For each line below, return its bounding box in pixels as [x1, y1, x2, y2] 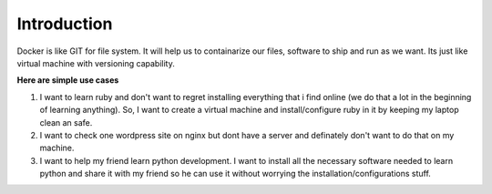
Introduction [16, 14, 113, 34]
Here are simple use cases [16, 75, 119, 86]
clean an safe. [39, 117, 93, 128]
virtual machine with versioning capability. [16, 57, 175, 68]
